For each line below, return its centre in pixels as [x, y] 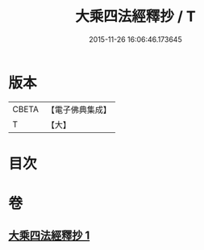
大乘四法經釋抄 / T [135, 17]
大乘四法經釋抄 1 [49, 236]
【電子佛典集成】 [79, 110]
